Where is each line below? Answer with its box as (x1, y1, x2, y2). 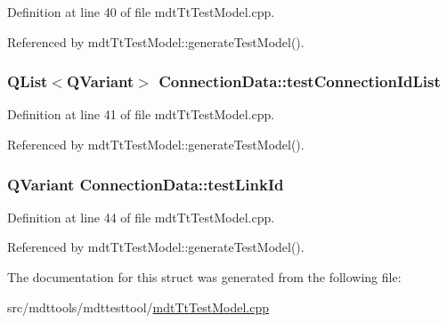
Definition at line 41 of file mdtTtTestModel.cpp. (7, 105, 275, 124)
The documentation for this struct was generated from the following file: (7, 268, 402, 286)
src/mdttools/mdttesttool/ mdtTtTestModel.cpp (7, 297, 269, 316)
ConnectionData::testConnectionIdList (158, 70, 441, 93)
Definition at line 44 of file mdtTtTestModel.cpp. (7, 207, 275, 226)
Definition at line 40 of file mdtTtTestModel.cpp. (7, 3, 275, 20)
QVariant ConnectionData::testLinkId (7, 173, 284, 195)
